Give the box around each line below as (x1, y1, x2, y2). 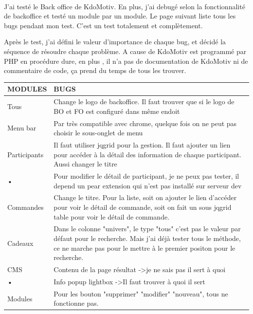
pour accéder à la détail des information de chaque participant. (54, 149, 241, 159)
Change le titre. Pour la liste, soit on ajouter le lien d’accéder (54, 192, 237, 203)
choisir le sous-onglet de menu (54, 128, 143, 138)
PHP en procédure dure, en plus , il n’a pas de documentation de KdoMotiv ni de (4, 55, 248, 66)
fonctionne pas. (54, 298, 99, 308)
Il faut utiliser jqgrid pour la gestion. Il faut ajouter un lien (54, 139, 231, 149)
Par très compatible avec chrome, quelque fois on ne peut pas (54, 118, 237, 128)
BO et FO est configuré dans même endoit (54, 106, 180, 116)
